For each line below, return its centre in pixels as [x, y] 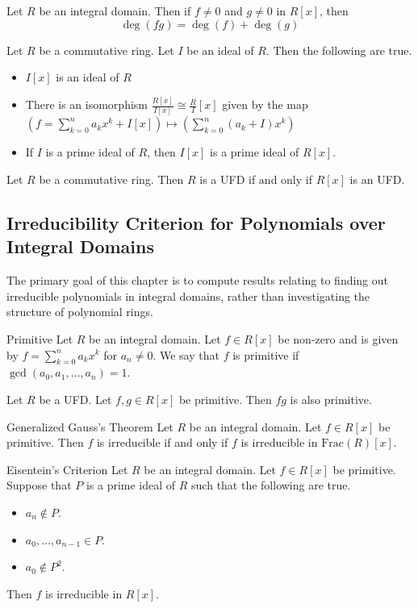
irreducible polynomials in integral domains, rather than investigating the [188, 296]
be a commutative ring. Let [107, 50]
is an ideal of [88, 77]
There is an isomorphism [86, 104]
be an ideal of [220, 50]
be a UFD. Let [75, 399]
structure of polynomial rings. [80, 312]
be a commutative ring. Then [111, 179]
